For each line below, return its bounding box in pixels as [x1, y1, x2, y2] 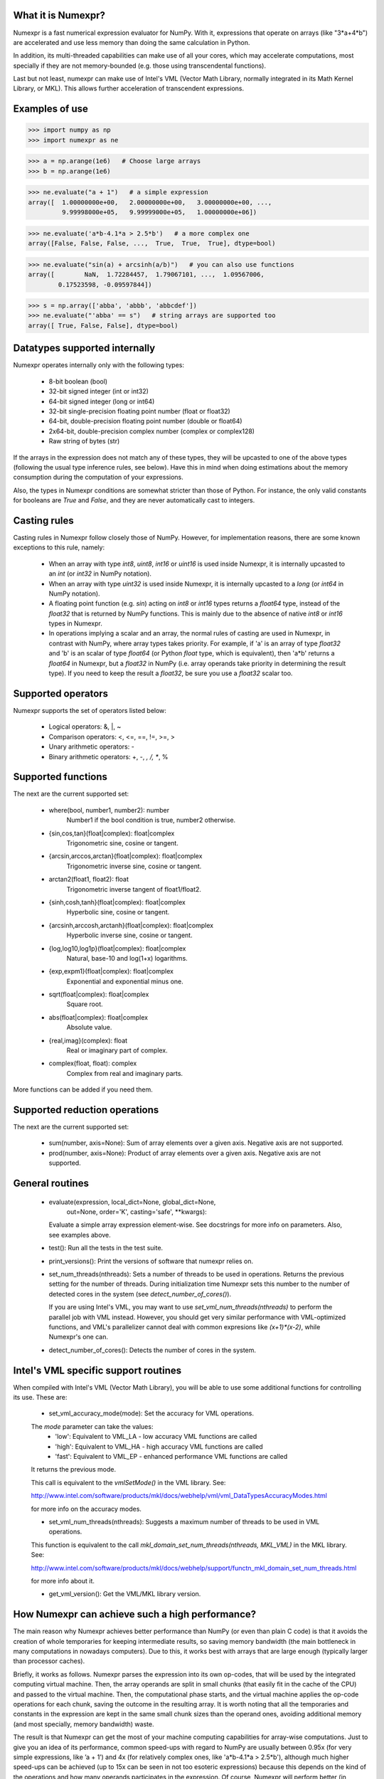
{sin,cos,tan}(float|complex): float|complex [48, 829, 175, 838]
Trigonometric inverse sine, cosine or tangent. [66, 862, 202, 870]
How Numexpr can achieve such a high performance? [13, 1608, 257, 1620]
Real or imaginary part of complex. [66, 1046, 169, 1055]
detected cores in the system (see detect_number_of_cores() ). [48, 1289, 231, 1298]
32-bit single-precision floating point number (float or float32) [48, 406, 230, 416]
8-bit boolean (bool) [48, 377, 108, 386]
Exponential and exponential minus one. [66, 977, 184, 986]
